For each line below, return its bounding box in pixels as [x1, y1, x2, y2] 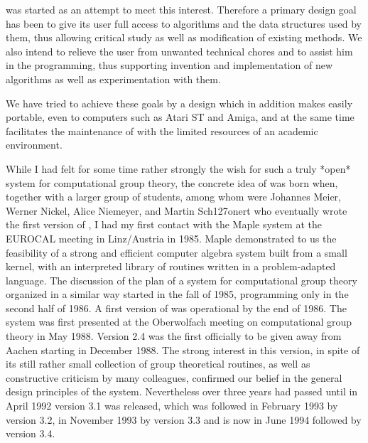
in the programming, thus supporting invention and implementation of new [6, 58, 332, 73]
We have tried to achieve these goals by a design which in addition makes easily [6, 95, 353, 110]
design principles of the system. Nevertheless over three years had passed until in [6, 384, 358, 399]
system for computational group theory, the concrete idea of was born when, [6, 175, 338, 190]
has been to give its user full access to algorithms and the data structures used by [6, 16, 362, 31]
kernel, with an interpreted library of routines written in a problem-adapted [6, 259, 336, 274]
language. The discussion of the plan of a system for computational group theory [6, 272, 357, 287]
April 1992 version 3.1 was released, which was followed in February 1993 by [6, 398, 338, 413]
